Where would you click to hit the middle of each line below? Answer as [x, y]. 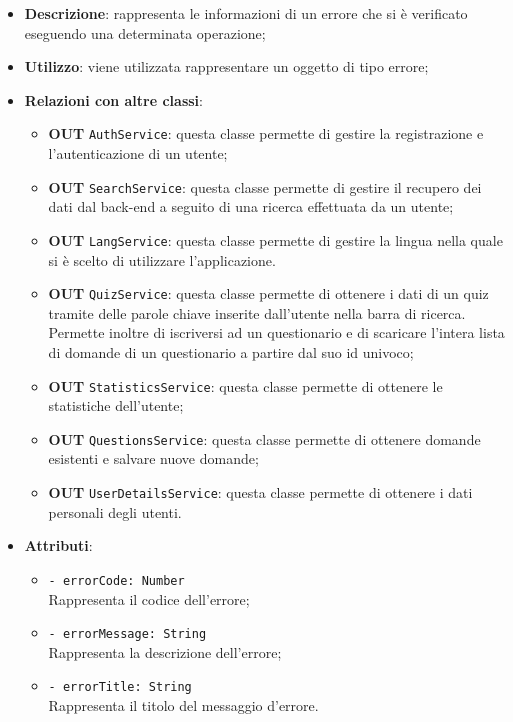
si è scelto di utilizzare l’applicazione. [162, 259]
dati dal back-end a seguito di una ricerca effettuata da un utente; [251, 206]
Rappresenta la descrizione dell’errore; [165, 651]
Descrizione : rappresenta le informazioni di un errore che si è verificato [246, 13]
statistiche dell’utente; [116, 405]
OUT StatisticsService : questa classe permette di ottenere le [245, 385]
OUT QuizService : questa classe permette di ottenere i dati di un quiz [268, 293]
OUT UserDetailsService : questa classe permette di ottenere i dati [260, 492]
